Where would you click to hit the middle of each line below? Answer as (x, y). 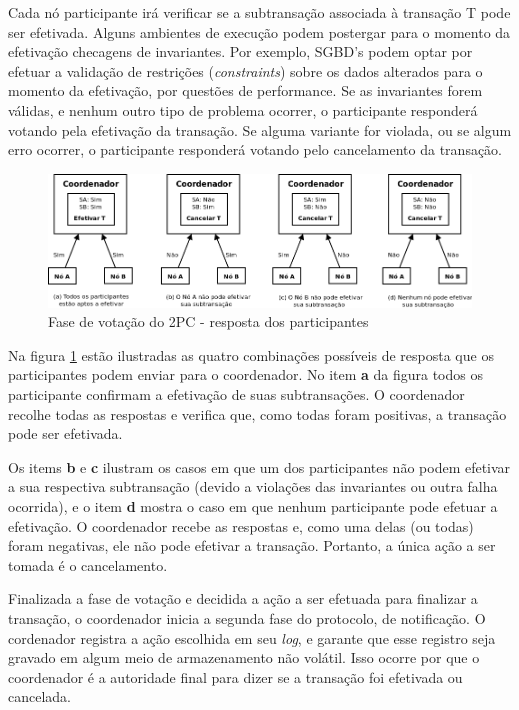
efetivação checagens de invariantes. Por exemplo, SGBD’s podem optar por (240, 51)
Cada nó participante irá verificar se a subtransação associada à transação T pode (259, 12)
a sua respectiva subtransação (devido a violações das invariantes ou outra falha (253, 486)
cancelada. (39, 696)
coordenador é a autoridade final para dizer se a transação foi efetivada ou (235, 676)
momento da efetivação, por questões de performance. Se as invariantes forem (245, 90)
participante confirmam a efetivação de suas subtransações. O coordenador (236, 394)
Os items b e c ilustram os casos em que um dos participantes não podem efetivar (259, 466)
